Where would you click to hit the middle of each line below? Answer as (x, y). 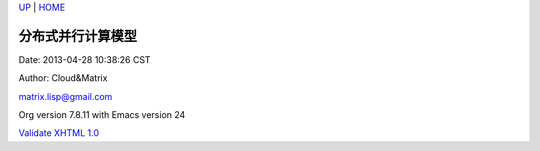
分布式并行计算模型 (77, 35)
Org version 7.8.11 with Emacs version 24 (102, 115)
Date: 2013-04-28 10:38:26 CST (84, 59)
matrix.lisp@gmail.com (65, 96)
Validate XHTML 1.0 (59, 133)
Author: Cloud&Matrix (63, 78)
